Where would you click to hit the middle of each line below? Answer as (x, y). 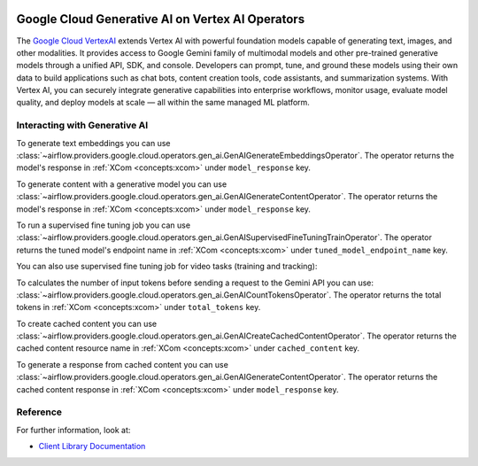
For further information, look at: (73, 430)
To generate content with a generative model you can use (122, 184)
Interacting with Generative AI (82, 126)
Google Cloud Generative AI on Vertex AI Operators (161, 19)
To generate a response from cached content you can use (123, 364)
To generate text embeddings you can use (93, 143)
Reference (39, 412)
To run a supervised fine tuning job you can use (103, 225)
